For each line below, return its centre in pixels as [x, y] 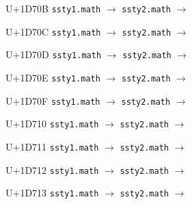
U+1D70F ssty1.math [53, 100]
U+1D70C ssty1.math [53, 31]
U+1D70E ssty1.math [53, 77]
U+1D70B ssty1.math [53, 8]
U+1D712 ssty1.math [52, 169]
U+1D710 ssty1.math [52, 124]
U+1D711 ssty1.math [52, 146]
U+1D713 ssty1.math [52, 193]
